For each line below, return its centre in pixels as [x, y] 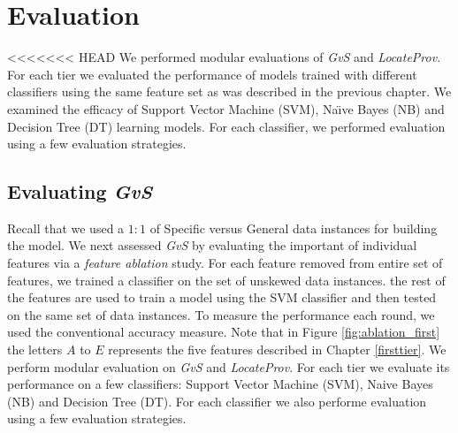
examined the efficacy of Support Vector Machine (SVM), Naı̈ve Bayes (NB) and [226, 108]
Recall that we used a [66, 228]
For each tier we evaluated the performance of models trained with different [212, 74]
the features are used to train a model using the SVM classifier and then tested [222, 297]
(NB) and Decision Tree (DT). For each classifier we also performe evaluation [217, 401]
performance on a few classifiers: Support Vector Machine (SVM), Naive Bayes [220, 384]
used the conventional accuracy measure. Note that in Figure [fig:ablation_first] [224, 332]
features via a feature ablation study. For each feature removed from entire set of [225, 263]
